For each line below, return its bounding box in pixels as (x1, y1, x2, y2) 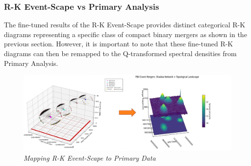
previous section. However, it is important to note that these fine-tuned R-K (4, 39, 233, 49)
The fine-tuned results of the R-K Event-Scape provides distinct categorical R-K (4, 20, 246, 30)
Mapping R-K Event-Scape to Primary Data (24, 152, 156, 163)
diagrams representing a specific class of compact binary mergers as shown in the (4, 29, 247, 39)
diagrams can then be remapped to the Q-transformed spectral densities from (4, 48, 237, 58)
